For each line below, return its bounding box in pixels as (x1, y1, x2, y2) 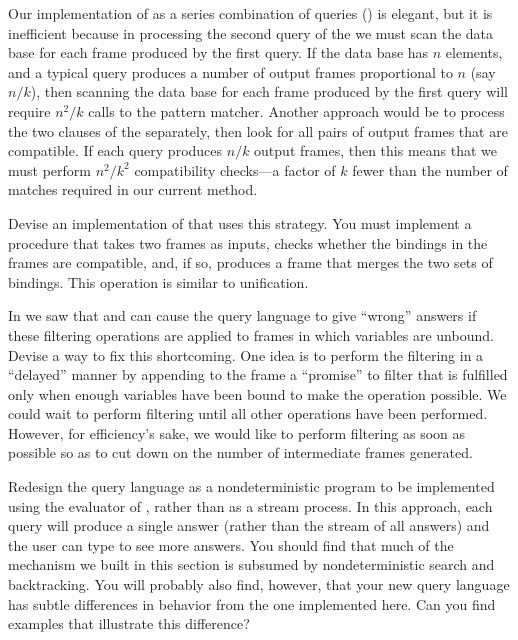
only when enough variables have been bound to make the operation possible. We (8, 383, 507, 404)
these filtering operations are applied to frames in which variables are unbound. (8, 324, 494, 345)
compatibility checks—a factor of (134, 159, 336, 180)
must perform (8, 159, 91, 180)
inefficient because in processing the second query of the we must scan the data (8, 22, 494, 43)
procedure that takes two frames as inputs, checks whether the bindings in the (8, 232, 488, 253)
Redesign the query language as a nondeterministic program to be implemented (8, 476, 495, 497)
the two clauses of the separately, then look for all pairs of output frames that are (8, 120, 508, 141)
